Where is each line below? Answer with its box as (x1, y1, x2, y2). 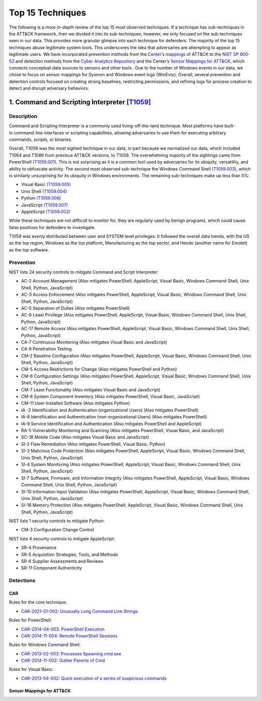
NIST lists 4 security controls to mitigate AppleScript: (9, 535, 115, 541)
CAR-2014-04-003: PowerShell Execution (21, 626, 105, 632)
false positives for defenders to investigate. (9, 224, 96, 230)
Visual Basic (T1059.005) (21, 182, 71, 187)
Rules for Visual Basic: (9, 667, 54, 672)
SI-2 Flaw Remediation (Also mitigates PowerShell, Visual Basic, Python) (21, 441, 165, 447)
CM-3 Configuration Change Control (21, 527, 94, 533)
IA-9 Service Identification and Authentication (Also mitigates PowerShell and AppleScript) (21, 420, 202, 427)
